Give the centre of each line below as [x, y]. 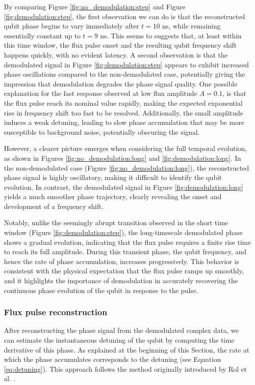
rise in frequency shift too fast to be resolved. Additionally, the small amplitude [124, 112]
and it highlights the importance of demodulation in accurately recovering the [121, 281]
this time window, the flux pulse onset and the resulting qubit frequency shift [120, 45]
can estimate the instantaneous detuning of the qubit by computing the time [119, 340]
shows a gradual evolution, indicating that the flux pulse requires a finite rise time [127, 242]
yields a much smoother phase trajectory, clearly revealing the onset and [113, 196]
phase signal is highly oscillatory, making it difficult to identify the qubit [113, 177]
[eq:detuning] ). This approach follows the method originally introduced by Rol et [126, 369]
